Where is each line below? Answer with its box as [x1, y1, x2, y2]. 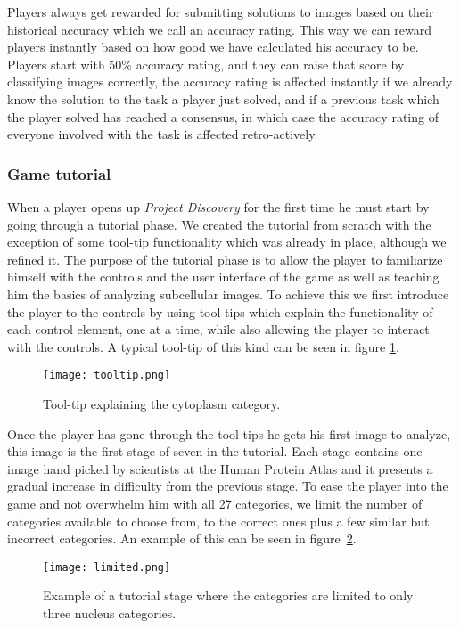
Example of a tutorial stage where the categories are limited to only [43, 586, 414, 605]
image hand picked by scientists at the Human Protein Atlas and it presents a [7, 459, 433, 477]
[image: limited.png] [43, 560, 171, 574]
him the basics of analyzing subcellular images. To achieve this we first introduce [7, 284, 449, 303]
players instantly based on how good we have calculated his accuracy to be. [7, 37, 419, 56]
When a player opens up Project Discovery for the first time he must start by [7, 197, 430, 216]
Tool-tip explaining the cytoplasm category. [43, 394, 281, 412]
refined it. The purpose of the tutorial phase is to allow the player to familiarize [7, 249, 443, 268]
